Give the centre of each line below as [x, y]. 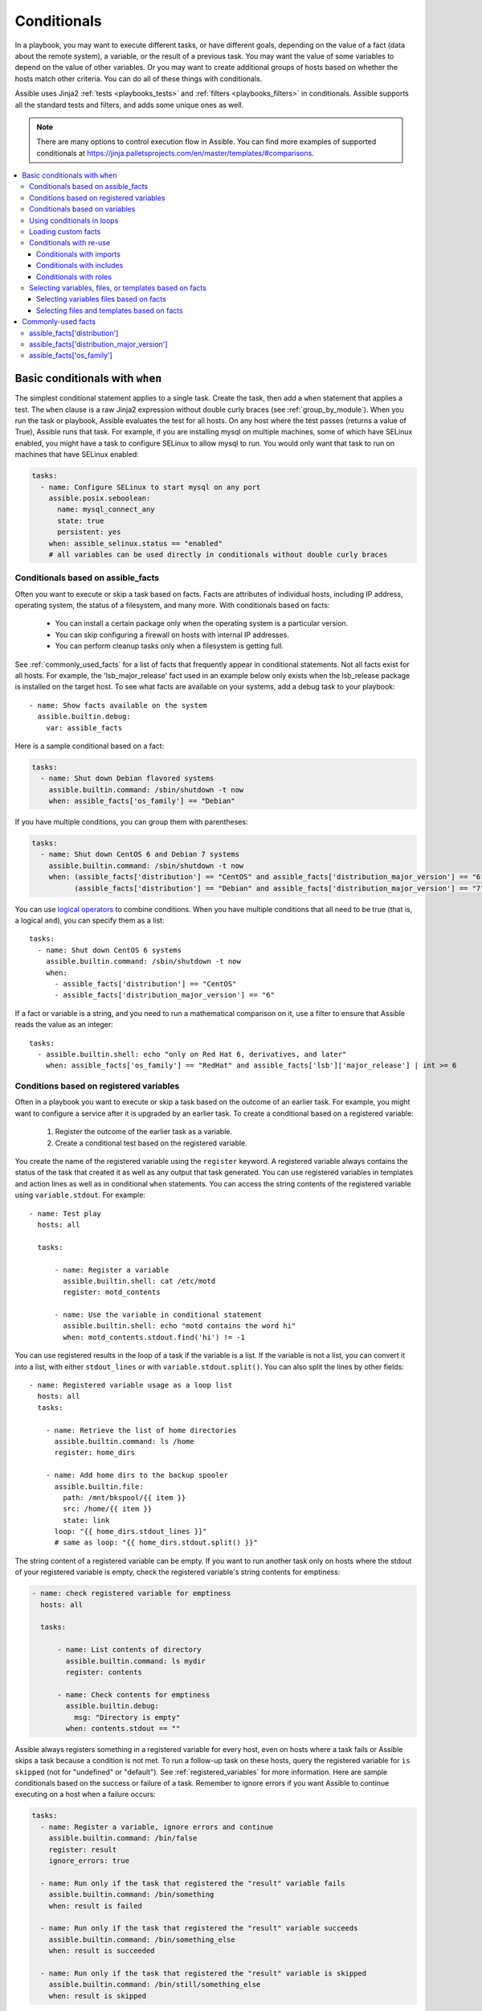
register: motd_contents [112, 1292]
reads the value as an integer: [64, 1025]
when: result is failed [95, 1906]
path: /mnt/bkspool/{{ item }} [125, 1497]
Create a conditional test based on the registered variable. [151, 1143]
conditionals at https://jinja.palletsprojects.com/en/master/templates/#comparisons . [176, 153]
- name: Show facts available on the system [118, 705]
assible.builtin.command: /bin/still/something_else [155, 1984]
